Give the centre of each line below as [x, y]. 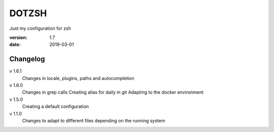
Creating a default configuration [55, 107]
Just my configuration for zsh [40, 28]
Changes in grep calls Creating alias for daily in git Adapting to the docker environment [113, 92]
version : [18, 37]
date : [15, 45]
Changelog [27, 59]
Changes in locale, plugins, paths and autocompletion [78, 78]
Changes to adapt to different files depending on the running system [94, 120]
